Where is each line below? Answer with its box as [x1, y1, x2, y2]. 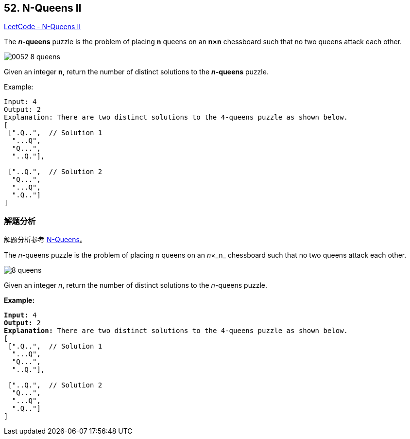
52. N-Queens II [4, 2, 82, 14]
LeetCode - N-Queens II [4, 22, 81, 31]
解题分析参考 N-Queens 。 [4, 235, 86, 244]
